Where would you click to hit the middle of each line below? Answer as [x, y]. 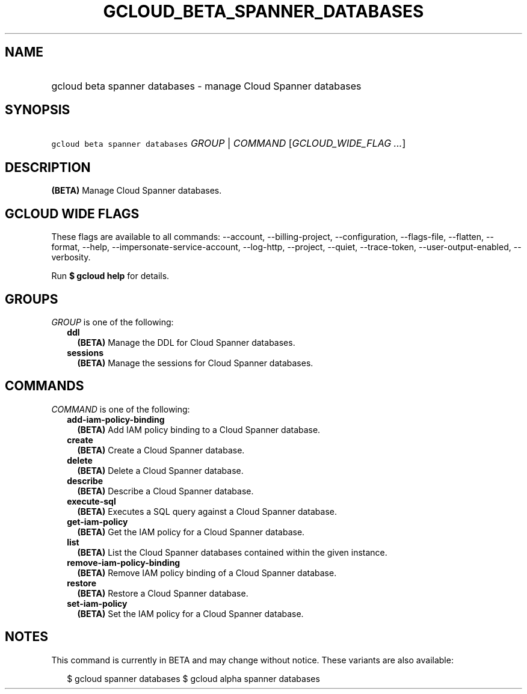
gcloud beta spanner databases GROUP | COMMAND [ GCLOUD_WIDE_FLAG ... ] [229, 143]
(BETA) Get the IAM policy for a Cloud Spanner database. [191, 532]
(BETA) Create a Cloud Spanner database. [161, 450]
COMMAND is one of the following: [121, 409]
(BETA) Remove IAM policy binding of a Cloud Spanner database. [207, 573]
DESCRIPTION [48, 167]
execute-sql [91, 501]
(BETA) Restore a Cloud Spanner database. [163, 593]
